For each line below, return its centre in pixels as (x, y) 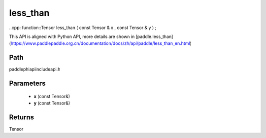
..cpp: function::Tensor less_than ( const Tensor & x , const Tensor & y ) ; (83, 28)
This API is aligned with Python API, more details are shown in (72, 36)
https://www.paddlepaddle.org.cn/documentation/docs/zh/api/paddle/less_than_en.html (100, 43)
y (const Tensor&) (52, 103)
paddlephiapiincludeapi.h (35, 69)
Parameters (27, 84)
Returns (22, 117)
